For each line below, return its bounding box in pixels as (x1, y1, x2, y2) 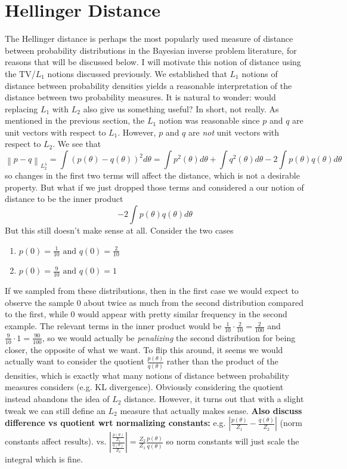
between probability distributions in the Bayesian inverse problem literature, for (5, 44, 297, 56)
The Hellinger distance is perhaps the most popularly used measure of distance (5, 32, 293, 45)
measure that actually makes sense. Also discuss (120, 404, 302, 416)
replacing (5, 102, 38, 115)
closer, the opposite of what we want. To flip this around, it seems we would (5, 343, 283, 355)
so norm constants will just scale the (166, 435, 299, 447)
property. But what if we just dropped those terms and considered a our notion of (5, 180, 304, 193)
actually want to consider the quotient (5, 355, 144, 367)
